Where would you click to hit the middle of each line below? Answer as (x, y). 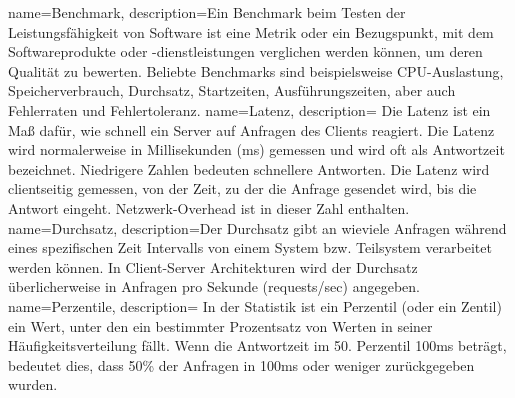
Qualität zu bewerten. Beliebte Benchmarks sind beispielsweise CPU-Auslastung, (256, 70)
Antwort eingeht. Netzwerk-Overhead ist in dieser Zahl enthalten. (209, 207)
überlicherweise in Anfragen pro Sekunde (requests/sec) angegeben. (214, 286)
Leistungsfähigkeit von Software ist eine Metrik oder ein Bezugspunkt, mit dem (251, 31)
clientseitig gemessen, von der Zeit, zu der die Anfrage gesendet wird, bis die (242, 188)
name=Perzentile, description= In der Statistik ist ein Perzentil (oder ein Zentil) (255, 305)
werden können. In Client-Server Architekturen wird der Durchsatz (213, 266)
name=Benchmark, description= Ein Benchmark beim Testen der (207, 12)
